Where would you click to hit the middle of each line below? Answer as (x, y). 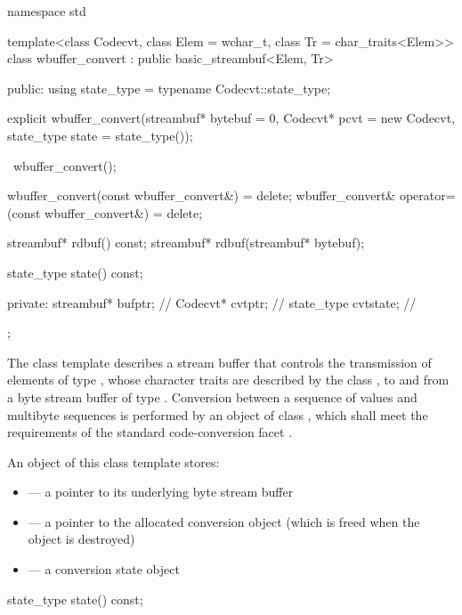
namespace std (47, 11)
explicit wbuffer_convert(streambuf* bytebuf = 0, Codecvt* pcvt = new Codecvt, (231, 118)
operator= (427, 195)
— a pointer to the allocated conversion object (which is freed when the (224, 521)
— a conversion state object (104, 569)
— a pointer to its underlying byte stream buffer (161, 492)
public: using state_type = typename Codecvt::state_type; (169, 88)
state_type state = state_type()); (100, 135)
